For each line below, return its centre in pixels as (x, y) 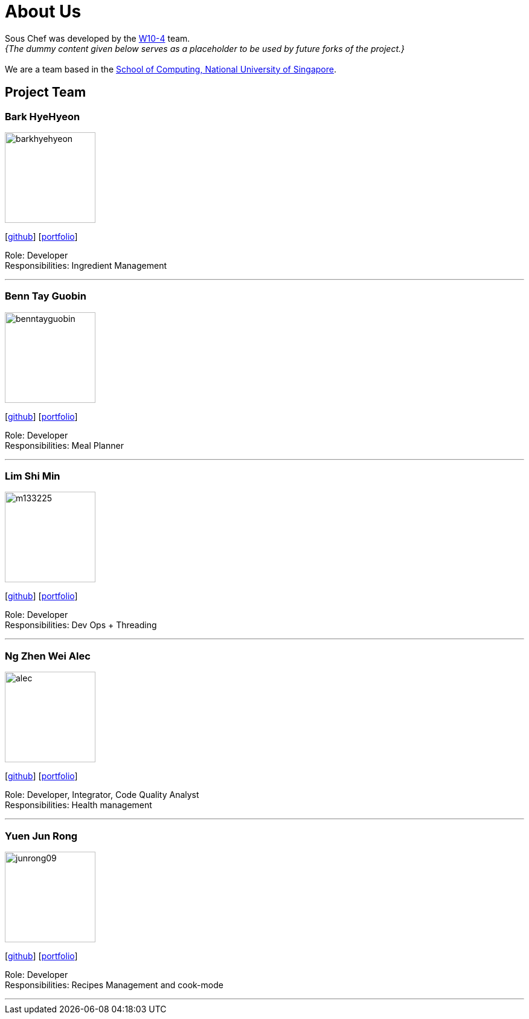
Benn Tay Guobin (46, 296)
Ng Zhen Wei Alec (48, 656)
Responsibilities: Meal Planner (64, 445)
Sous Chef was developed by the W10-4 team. (98, 38)
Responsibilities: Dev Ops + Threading (81, 625)
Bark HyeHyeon (43, 116)
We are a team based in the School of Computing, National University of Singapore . (171, 69)
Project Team (46, 92)
